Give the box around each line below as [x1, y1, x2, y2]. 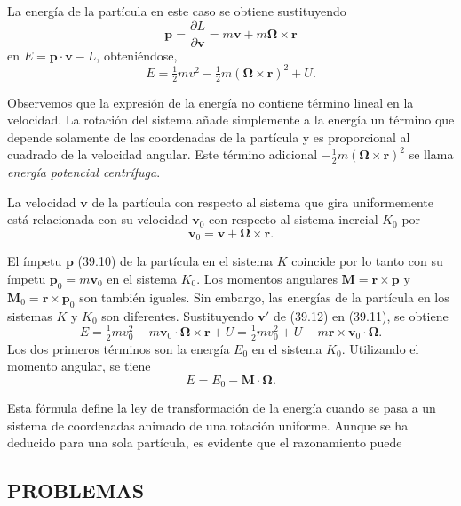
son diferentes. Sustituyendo [101, 306, 254, 325]
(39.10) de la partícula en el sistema [77, 252, 274, 270]
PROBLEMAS [7, 477, 145, 504]
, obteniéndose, [96, 45, 178, 64]
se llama [409, 145, 454, 164]
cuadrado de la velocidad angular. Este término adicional [7, 145, 318, 164]
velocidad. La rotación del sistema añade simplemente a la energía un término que [7, 110, 455, 129]
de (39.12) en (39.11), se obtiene [273, 306, 449, 325]
